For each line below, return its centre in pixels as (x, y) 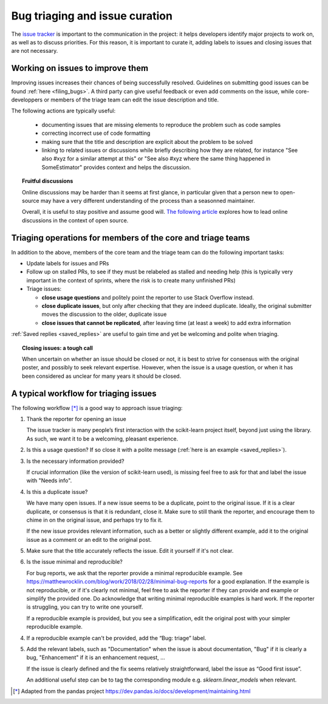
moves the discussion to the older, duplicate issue (104, 314)
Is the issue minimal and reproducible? (74, 562)
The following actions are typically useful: (63, 111)
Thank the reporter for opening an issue (77, 419)
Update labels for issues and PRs (68, 263)
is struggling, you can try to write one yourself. (85, 607)
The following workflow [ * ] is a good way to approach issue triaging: (97, 408)
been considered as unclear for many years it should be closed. (102, 376)
